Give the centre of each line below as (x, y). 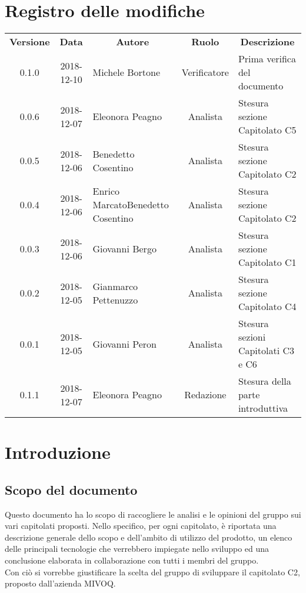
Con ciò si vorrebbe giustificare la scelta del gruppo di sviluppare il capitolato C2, (152, 572)
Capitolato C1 (267, 262)
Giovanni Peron (124, 344)
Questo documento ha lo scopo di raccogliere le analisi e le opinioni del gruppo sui (153, 514)
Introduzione (58, 452)
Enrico (106, 191)
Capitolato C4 (267, 307)
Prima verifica (267, 59)
